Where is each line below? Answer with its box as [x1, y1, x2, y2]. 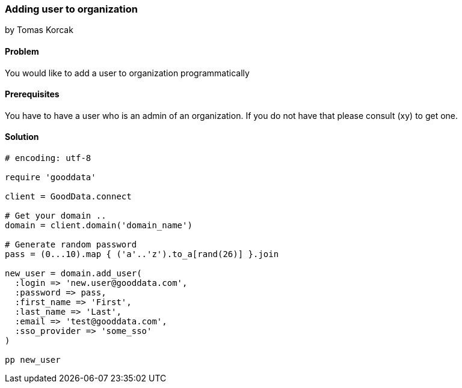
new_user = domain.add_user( [5, 268, 142, 279]
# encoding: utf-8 [5, 153, 91, 163]
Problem [5, 46, 39, 56]
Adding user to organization [5, 3, 138, 15]
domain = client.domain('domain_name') [5, 220, 192, 231]
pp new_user [5, 355, 61, 365]
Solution [5, 132, 39, 142]
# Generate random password [5, 240, 137, 250]
